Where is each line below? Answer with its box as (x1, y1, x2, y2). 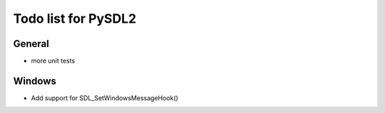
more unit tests (31, 57, 76, 65)
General (13, 38, 50, 50)
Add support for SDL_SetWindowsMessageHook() (31, 93, 178, 102)
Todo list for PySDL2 (13, 11, 137, 26)
